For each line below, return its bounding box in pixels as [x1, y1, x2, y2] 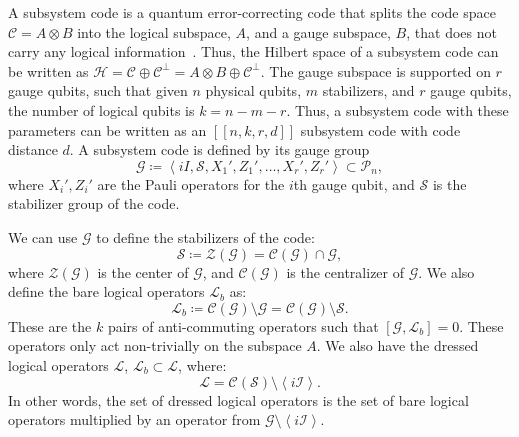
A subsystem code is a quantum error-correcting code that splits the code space [8, 2, 496, 22]
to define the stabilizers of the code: [96, 226, 315, 247]
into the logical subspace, [77, 21, 231, 42]
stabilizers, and [322, 80, 415, 101]
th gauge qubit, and [293, 173, 415, 194]
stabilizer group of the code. [8, 193, 180, 214]
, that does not [406, 21, 497, 42]
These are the [8, 315, 92, 336]
